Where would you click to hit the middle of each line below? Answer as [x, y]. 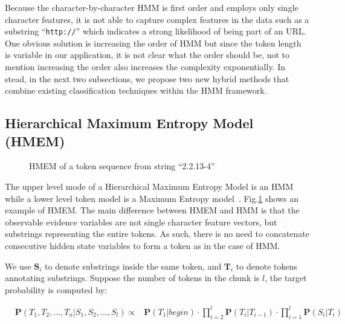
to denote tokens [267, 266]
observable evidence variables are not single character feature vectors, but [141, 222]
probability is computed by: [56, 289]
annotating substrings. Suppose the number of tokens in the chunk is [132, 278]
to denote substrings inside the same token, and [133, 266]
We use [18, 266]
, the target [286, 278]
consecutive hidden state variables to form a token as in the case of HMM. [143, 245]
